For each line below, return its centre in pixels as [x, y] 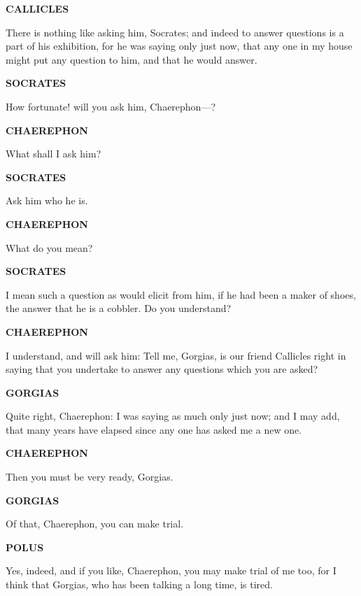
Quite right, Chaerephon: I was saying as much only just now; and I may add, [173, 416]
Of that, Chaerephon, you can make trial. [95, 524]
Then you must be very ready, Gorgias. [90, 477]
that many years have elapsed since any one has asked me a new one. [154, 429]
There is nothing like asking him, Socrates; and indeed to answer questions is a [175, 32]
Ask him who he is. [47, 200]
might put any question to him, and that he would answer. [132, 59]
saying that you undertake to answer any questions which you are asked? [162, 369]
